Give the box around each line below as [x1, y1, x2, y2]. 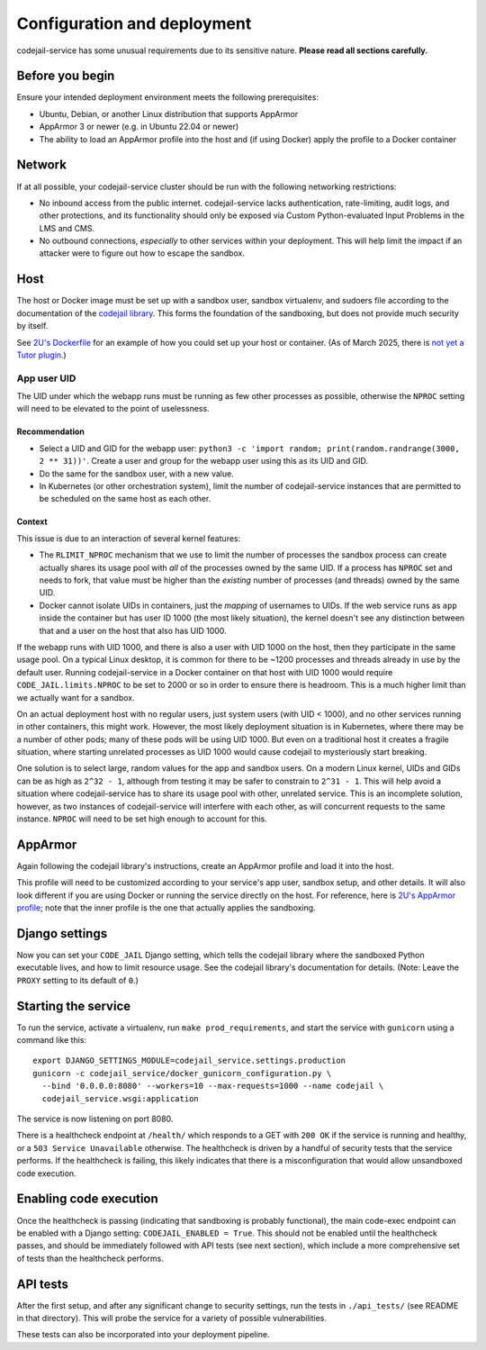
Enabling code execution [16, 1191, 159, 1207]
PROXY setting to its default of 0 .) [16, 974, 139, 985]
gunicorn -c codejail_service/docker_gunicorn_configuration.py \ [32, 1068, 332, 1078]
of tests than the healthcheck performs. [16, 1253, 164, 1264]
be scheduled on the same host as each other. [39, 494, 211, 504]
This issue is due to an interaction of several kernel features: [16, 532, 241, 544]
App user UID [16, 372, 76, 385]
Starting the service [16, 998, 130, 1013]
